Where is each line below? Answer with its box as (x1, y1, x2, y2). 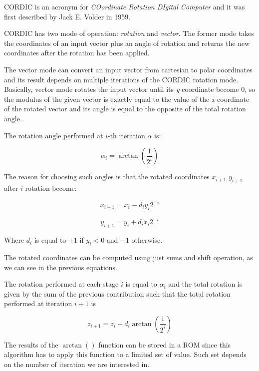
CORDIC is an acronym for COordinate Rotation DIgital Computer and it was (4, 1, 245, 11)
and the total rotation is (168, 279, 243, 289)
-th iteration (107, 130, 145, 140)
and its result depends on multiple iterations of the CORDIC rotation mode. (4, 74, 239, 84)
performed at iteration (4, 298, 72, 309)
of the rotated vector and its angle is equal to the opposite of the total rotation (4, 103, 246, 114)
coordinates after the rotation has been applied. (4, 47, 150, 58)
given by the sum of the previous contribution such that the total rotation (4, 288, 231, 299)
